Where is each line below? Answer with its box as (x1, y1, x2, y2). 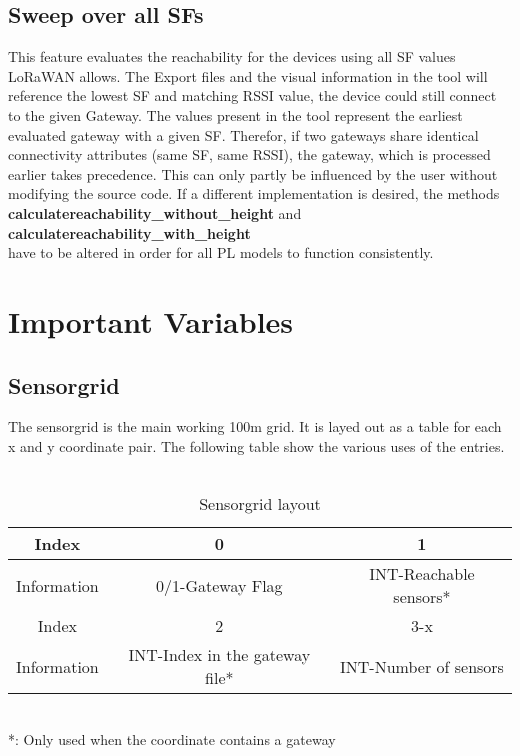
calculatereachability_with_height (8, 222, 251, 243)
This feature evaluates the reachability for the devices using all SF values (8, 46, 456, 67)
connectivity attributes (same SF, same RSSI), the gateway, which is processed (8, 144, 491, 165)
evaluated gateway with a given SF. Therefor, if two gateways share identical (8, 124, 479, 145)
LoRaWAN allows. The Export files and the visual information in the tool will (8, 65, 488, 86)
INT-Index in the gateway (128, 643, 311, 667)
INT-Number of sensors (340, 654, 504, 678)
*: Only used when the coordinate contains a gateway (8, 728, 336, 749)
